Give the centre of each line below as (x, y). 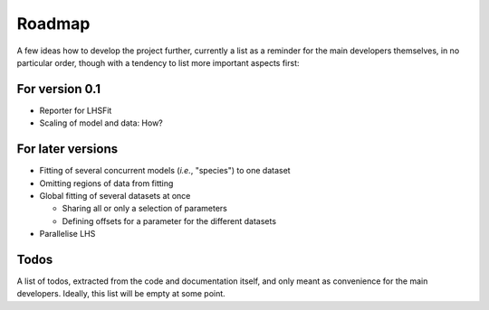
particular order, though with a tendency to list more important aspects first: (158, 62)
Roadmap (53, 23)
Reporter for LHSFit (76, 110)
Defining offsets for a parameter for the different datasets (169, 221)
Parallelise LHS (67, 234)
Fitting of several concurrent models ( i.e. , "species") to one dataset (165, 171)
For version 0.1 (59, 89)
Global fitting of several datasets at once (115, 195)
